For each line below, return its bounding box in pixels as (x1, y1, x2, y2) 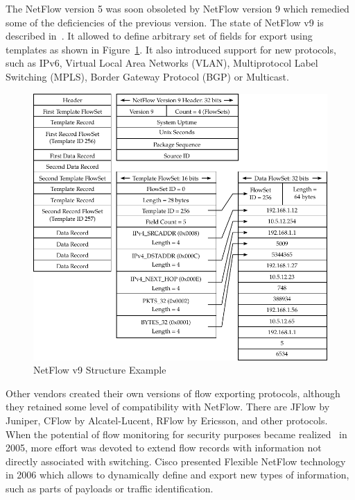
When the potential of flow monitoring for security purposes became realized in (6, 426, 347, 441)
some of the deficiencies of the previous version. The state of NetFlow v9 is (6, 15, 324, 29)
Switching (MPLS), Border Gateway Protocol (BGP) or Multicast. (6, 69, 289, 83)
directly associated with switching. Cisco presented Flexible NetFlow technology (6, 453, 346, 468)
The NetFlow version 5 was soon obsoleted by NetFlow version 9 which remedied (6, 1, 349, 15)
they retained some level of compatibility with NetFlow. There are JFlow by (6, 399, 330, 414)
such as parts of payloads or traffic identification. (6, 481, 214, 496)
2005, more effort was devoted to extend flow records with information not (6, 440, 322, 455)
